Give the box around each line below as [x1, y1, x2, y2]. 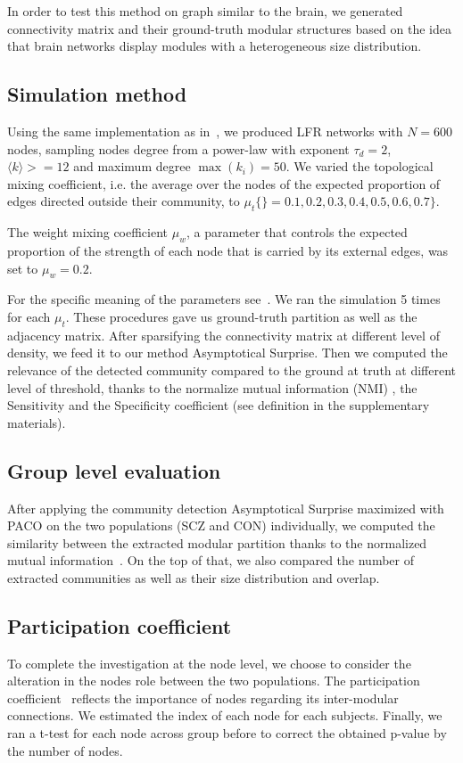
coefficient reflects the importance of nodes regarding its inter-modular [7, 688, 399, 707]
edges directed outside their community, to [7, 192, 240, 210]
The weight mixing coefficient [7, 223, 169, 242]
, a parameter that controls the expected [186, 223, 408, 242]
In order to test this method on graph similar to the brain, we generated [7, 2, 403, 20]
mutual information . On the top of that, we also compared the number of [7, 551, 415, 570]
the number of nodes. [7, 741, 123, 759]
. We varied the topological [285, 157, 434, 176]
